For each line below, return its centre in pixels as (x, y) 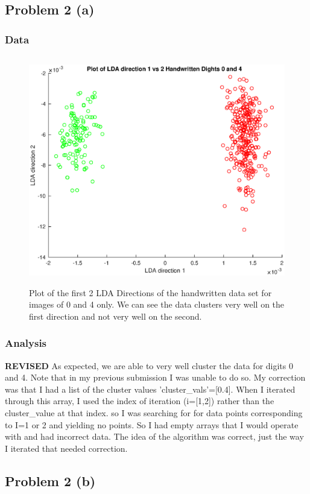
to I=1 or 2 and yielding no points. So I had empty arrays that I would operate (152, 424)
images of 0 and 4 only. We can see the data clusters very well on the (157, 304)
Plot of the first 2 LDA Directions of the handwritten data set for (150, 292)
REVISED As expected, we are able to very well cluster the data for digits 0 (149, 365)
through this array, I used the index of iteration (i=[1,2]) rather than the (140, 401)
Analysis (26, 343)
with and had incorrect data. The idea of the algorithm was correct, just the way (154, 436)
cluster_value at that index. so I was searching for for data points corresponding (154, 412)
